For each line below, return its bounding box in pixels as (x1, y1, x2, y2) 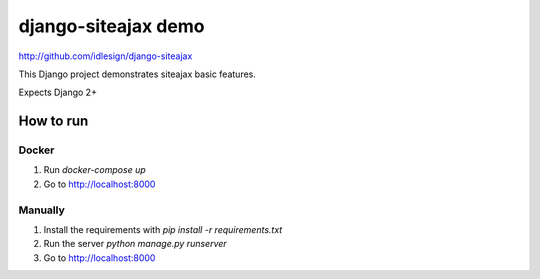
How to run (18, 113, 89, 130)
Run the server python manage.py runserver (43, 238, 227, 250)
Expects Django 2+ (18, 86, 97, 99)
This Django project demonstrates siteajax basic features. (18, 68, 257, 80)
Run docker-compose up (43, 164, 146, 176)
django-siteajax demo (18, 15, 205, 37)
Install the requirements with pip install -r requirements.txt (43, 224, 283, 236)
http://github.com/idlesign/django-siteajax (18, 50, 193, 62)
